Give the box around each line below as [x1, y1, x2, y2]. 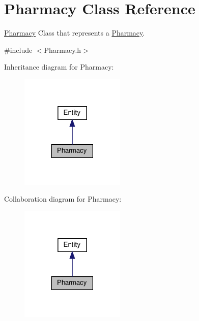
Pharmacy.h [44, 44, 81, 55]
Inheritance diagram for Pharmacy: [4, 61, 114, 72]
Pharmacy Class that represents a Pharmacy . [4, 27, 145, 38]
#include [4, 44, 33, 55]
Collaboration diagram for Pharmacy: [4, 194, 122, 204]
